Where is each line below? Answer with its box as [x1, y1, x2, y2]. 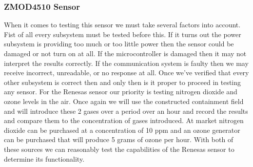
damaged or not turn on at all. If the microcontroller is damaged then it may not [4, 48, 247, 58]
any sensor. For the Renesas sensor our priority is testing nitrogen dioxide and [4, 86, 237, 97]
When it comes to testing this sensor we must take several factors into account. [4, 20, 241, 30]
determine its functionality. [4, 153, 85, 164]
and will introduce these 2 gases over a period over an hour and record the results [4, 105, 248, 116]
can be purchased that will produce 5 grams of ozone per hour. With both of [4, 134, 234, 145]
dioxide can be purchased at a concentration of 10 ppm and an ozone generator [4, 125, 240, 135]
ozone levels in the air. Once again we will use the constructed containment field [4, 96, 244, 106]
